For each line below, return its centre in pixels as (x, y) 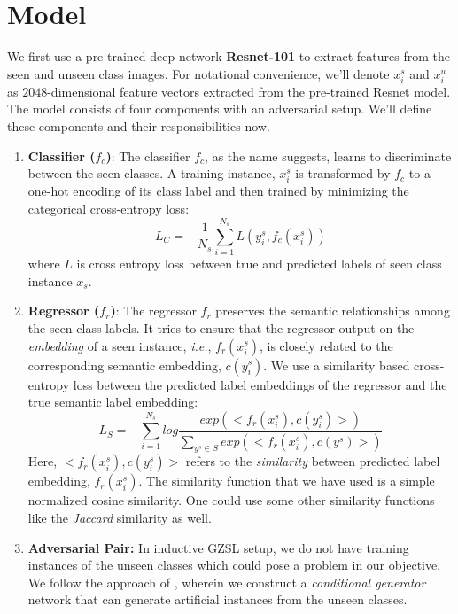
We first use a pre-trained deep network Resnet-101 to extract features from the (229, 56)
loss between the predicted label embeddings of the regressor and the (260, 384)
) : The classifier (148, 155)
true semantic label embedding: (113, 402)
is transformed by (343, 173)
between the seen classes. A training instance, (151, 173)
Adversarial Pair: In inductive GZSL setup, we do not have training (218, 547)
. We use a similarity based (337, 365)
